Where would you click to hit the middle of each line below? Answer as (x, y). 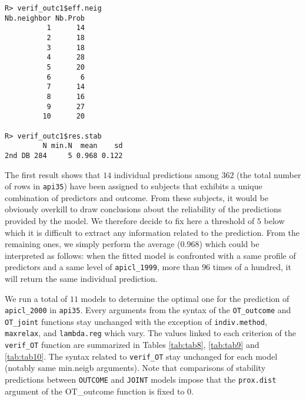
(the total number (269, 174)
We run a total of (36, 298)
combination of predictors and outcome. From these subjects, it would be (137, 197)
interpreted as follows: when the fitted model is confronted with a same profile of (150, 255)
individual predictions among (166, 174)
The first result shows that (53, 174)
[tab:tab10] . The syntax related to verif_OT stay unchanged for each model (141, 356)
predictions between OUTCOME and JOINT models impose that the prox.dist (141, 379)
